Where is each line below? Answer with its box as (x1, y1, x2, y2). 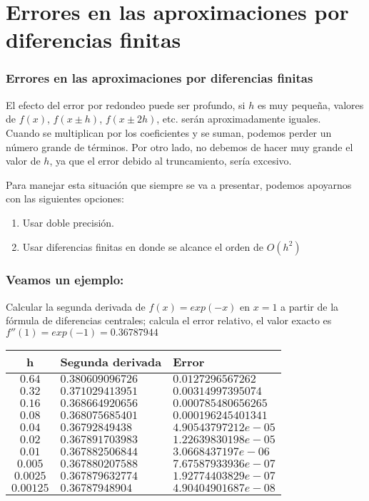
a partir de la (280, 299, 339, 314)
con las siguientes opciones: (6, 191, 124, 206)
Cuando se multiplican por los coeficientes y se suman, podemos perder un (6, 125, 332, 140)
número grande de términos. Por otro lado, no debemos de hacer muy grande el (6, 139, 353, 154)
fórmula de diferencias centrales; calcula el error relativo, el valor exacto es (6, 313, 332, 328)
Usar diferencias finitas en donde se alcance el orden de (22, 239, 263, 254)
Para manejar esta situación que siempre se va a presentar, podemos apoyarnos (6, 177, 352, 192)
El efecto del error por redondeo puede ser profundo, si (6, 97, 246, 112)
